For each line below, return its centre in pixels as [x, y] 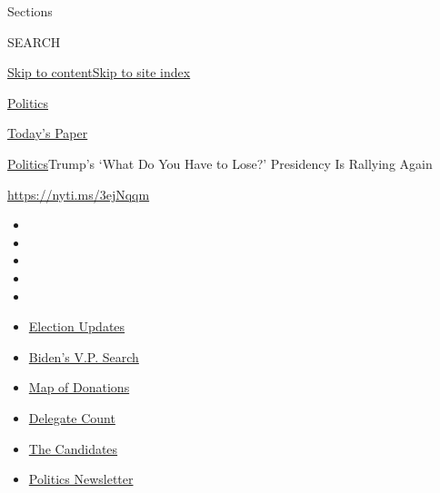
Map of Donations [79, 387]
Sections [30, 11]
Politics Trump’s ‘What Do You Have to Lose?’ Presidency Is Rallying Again [220, 163]
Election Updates [77, 326]
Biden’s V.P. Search [84, 356]
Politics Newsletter [81, 479]
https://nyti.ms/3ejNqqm [79, 194]
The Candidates [73, 448]
